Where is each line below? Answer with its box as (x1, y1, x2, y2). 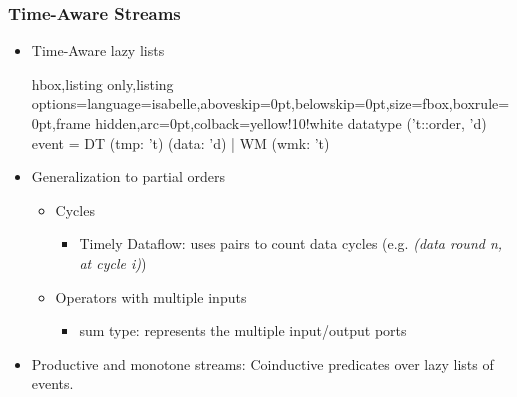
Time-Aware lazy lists (31, 40, 165, 61)
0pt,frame (31, 113, 91, 133)
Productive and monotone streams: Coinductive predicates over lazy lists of (31, 353, 494, 374)
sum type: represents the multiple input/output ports (79, 320, 407, 341)
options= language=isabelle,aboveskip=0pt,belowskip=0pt (31, 93, 386, 114)
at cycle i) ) (79, 252, 147, 273)
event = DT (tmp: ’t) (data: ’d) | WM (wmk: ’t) (31, 132, 330, 153)
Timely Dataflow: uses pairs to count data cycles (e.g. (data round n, (79, 233, 503, 254)
